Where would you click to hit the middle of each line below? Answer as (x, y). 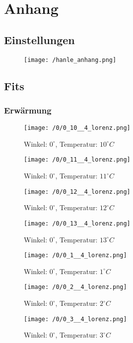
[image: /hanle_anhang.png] (70, 60)
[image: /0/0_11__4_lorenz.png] (77, 160)
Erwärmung (28, 110)
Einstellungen (39, 39)
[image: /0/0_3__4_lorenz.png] (75, 319)
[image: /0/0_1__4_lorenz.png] (75, 256)
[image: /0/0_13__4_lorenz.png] (77, 223)
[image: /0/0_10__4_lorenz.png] (77, 128)
